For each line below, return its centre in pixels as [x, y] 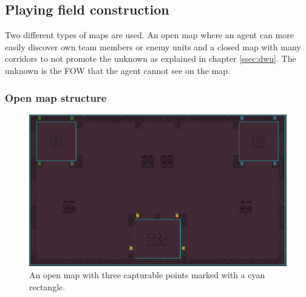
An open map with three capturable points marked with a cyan [147, 274]
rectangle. [47, 286]
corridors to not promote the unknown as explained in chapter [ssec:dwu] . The [151, 58]
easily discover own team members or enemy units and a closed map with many [153, 46]
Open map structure [56, 97]
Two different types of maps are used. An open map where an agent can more [149, 35]
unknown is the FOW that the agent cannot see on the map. [117, 70]
